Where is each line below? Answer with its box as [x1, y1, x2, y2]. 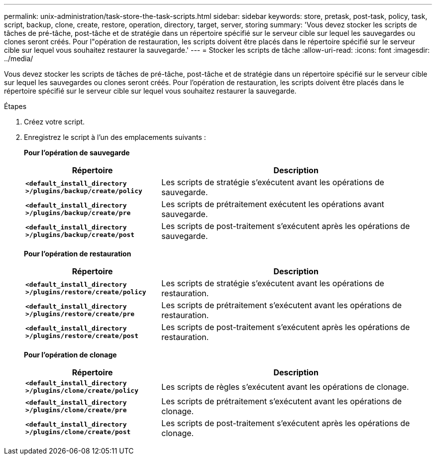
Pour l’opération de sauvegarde [24, 148, 130, 157]
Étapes [4, 102, 27, 111]
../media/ [4, 54, 33, 63]
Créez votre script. [24, 117, 85, 126]
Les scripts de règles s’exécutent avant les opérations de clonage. [161, 382, 409, 392]
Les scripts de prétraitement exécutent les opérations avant [161, 199, 384, 209]
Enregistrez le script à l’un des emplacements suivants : [24, 133, 206, 141]
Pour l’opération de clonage [24, 350, 117, 359]
